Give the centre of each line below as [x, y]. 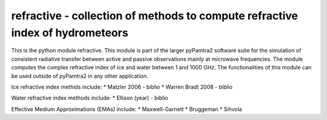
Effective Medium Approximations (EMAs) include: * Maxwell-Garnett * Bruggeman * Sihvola [127, 109]
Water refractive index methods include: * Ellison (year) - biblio [90, 98]
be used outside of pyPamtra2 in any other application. [80, 76]
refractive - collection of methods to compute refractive [155, 16]
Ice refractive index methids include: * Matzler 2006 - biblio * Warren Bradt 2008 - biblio [122, 87]
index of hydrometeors [70, 33]
